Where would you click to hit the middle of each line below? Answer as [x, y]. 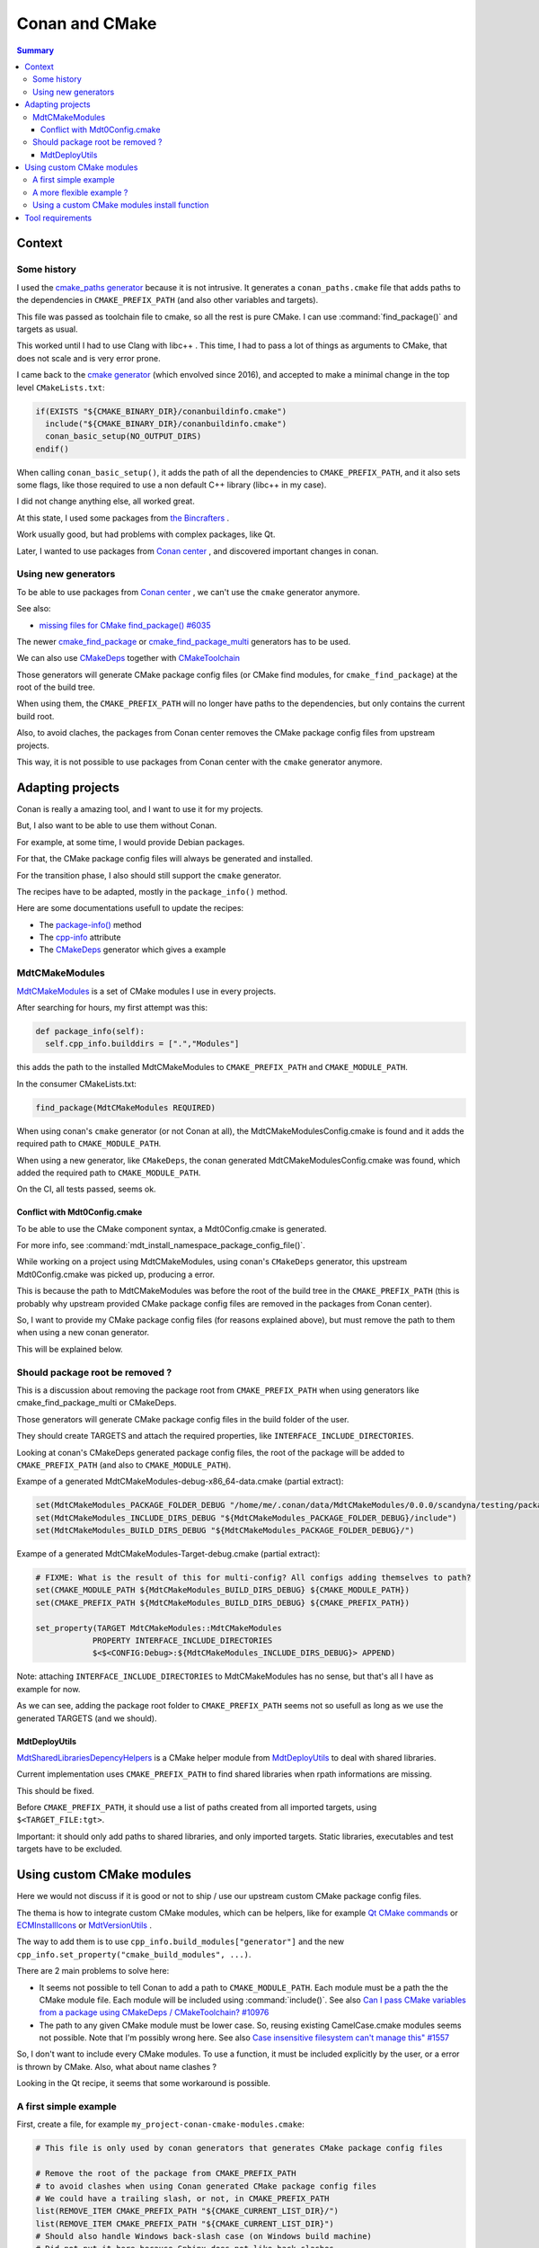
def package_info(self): [90, 1031]
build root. [35, 716]
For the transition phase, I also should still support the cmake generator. [149, 875]
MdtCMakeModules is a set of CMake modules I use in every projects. [146, 991]
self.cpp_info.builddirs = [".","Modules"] [142, 1044]
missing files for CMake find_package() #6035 [125, 625]
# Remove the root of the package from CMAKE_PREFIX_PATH [166, 2173]
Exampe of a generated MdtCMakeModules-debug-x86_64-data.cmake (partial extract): [180, 1481]
